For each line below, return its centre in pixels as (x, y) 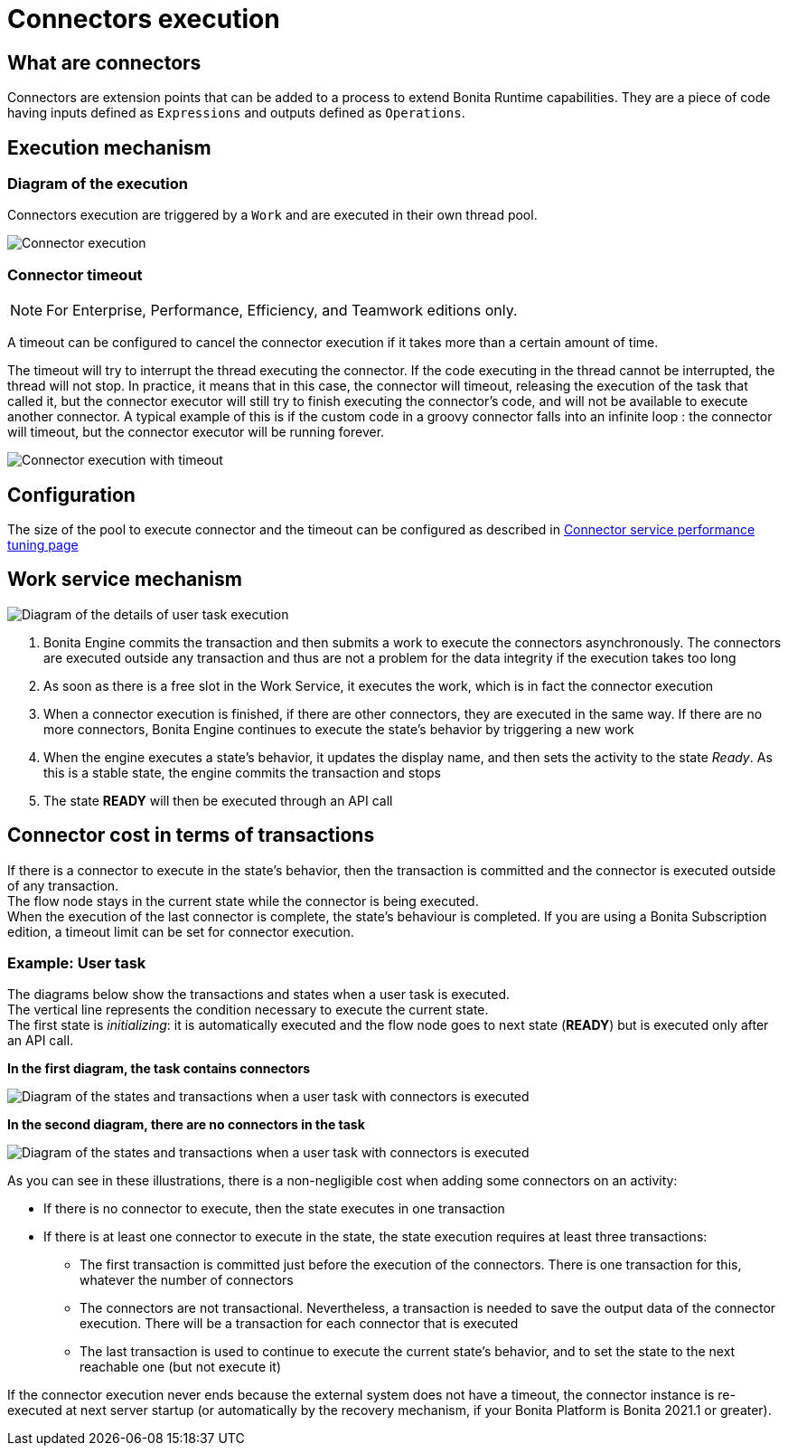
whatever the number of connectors (187, 1280)
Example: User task (77, 963)
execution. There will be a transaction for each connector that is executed (299, 1324)
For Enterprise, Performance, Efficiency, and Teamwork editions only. (282, 311)
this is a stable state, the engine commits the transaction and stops (242, 772)
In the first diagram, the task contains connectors (159, 1069)
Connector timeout (75, 274)
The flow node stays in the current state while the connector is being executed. (243, 901)
